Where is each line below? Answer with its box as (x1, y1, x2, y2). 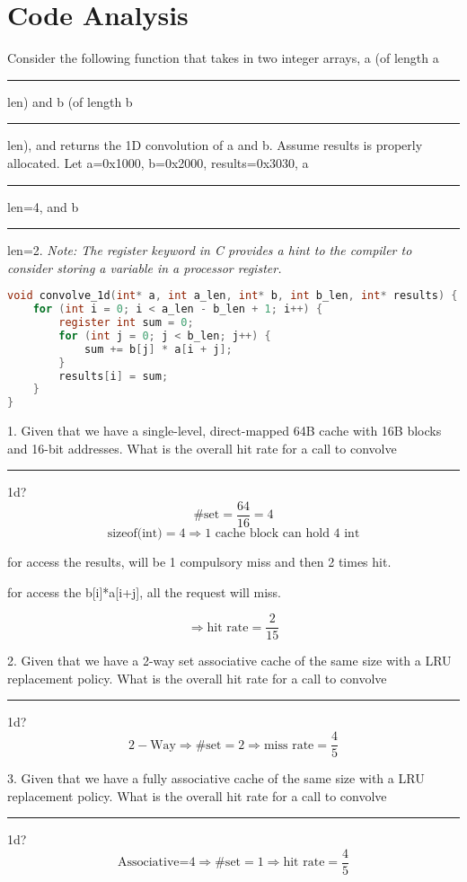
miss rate (263, 738, 314, 752)
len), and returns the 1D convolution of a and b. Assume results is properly (7, 136, 423, 154)
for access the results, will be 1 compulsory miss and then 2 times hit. (7, 552, 392, 570)
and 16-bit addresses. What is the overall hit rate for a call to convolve (7, 438, 397, 457)
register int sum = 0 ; (58, 316, 194, 330)
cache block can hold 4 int (215, 527, 360, 540)
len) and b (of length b (7, 92, 133, 110)
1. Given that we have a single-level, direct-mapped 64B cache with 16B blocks (7, 421, 442, 440)
